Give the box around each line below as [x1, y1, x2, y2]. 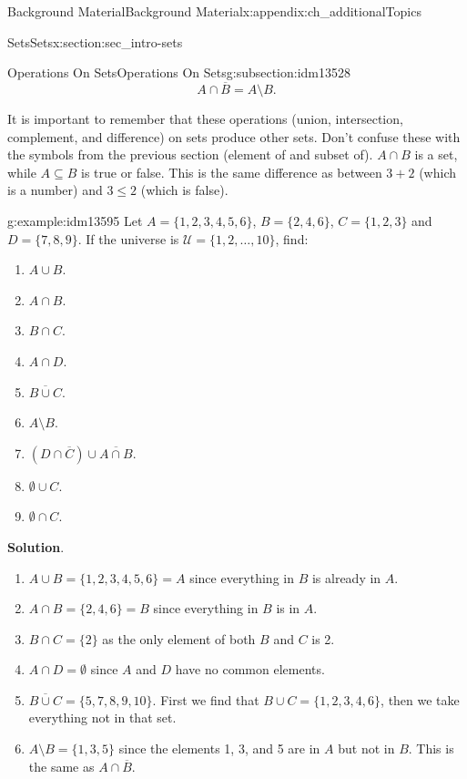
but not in [338, 739, 395, 758]
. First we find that [152, 690, 259, 709]
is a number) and [7, 180, 103, 200]
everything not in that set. [28, 708, 177, 727]
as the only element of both [102, 629, 256, 648]
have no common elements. [175, 660, 325, 679]
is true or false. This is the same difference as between [81, 162, 382, 181]
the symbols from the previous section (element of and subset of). [7, 145, 373, 164]
